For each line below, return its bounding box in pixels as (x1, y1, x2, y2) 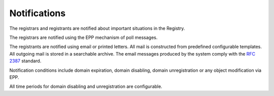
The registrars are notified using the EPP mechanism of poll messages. (9, 34, 158, 40)
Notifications (9, 8, 66, 19)
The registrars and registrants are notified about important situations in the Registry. (9, 25, 185, 31)
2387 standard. (9, 58, 42, 64)
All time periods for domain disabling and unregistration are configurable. (9, 83, 162, 89)
